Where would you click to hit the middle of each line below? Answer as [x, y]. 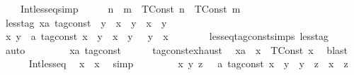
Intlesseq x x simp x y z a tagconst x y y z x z [188, 63]
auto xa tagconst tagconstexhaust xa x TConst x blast [176, 49]
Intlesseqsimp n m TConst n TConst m [130, 8]
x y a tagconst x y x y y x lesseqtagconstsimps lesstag [167, 36]
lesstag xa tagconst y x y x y [86, 22]
